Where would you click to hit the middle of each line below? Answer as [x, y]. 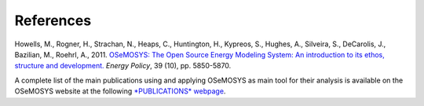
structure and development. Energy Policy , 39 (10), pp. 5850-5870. [123, 66]
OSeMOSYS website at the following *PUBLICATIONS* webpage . [120, 91]
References [53, 20]
